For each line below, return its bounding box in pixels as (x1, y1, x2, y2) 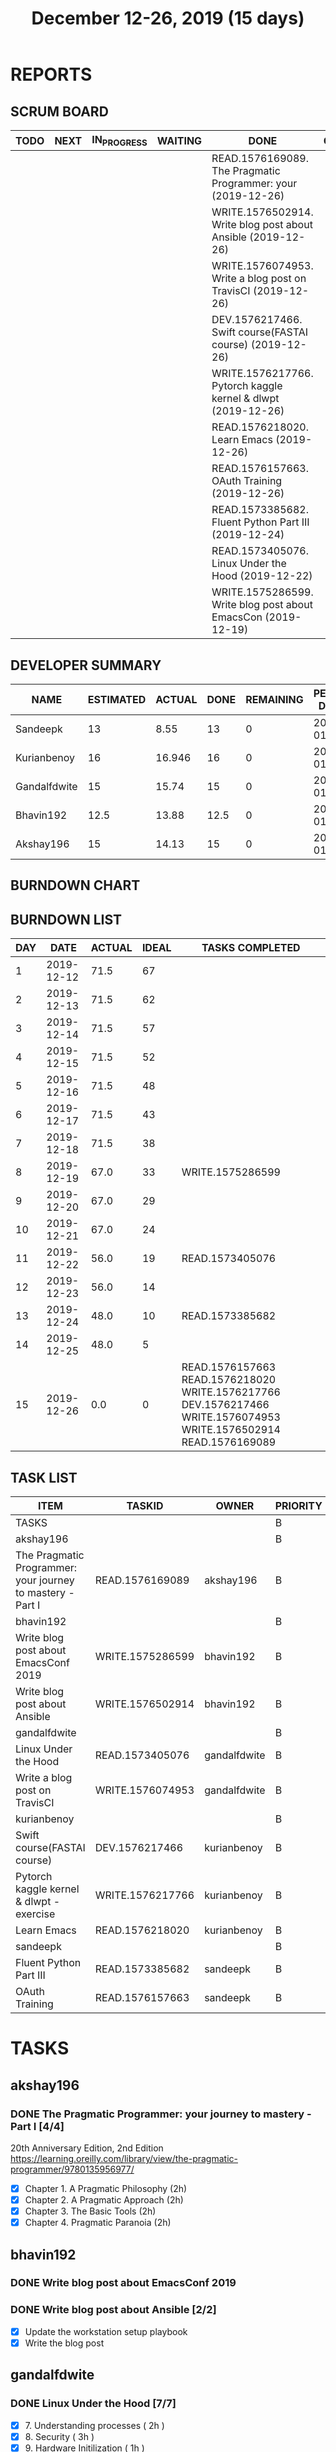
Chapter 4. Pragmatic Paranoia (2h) (24, 2217, 172, 2229)
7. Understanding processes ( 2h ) (24, 2419, 165, 2431)
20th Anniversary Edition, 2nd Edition (10, 2142, 164, 2154)
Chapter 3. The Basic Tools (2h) (24, 2205, 157, 2217)
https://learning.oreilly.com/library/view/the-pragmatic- (10, 2152, 238, 2164)
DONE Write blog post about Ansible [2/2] (10, 2303, 217, 2317)
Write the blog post (24, 2337, 105, 2349)
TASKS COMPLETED (201, 941, 301, 955)
